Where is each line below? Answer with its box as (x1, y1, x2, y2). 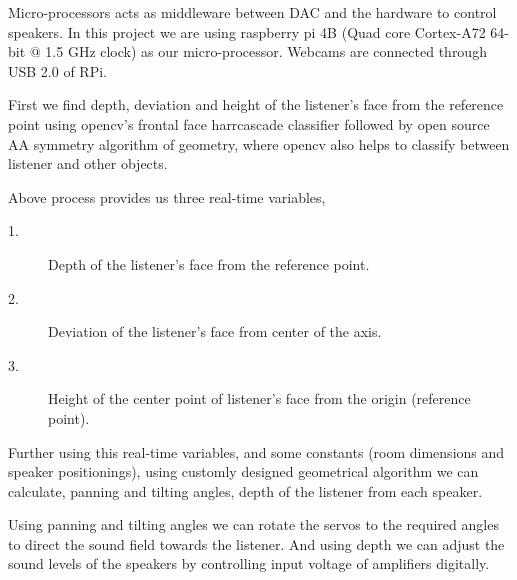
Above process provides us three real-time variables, (8, 186, 326, 207)
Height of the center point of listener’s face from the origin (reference (48, 388, 471, 409)
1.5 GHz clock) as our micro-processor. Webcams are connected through (45, 41, 487, 62)
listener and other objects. (8, 153, 168, 174)
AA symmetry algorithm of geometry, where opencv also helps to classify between (8, 133, 510, 154)
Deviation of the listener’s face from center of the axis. (48, 321, 382, 342)
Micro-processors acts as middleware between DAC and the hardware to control (8, 2, 497, 22)
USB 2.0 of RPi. (8, 60, 107, 81)
